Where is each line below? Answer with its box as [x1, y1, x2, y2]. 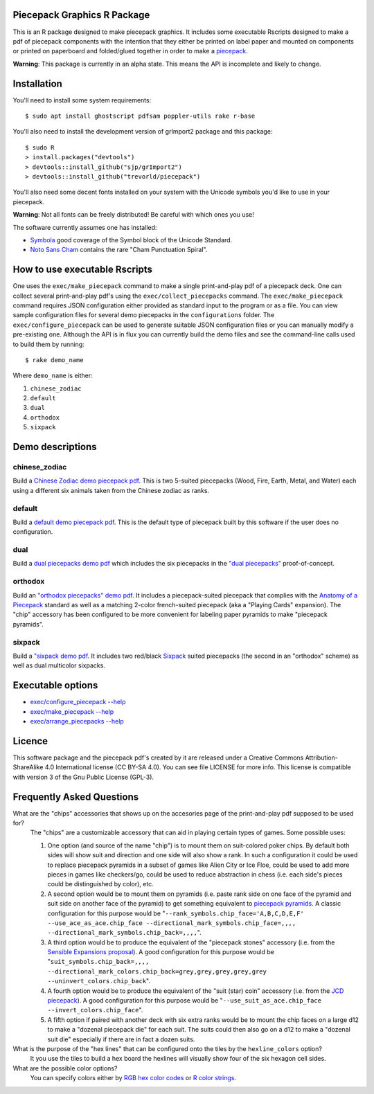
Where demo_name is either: [12, 371, 93, 380]
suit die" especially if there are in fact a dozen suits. [47, 1035, 195, 1043]
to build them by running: [12, 340, 84, 348]
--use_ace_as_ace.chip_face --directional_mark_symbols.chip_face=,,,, [47, 919, 296, 927]
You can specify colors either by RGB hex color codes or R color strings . [30, 1074, 237, 1082]
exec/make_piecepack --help [30, 707, 114, 716]
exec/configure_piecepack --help [30, 698, 126, 706]
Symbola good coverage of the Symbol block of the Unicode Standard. [30, 235, 233, 244]
